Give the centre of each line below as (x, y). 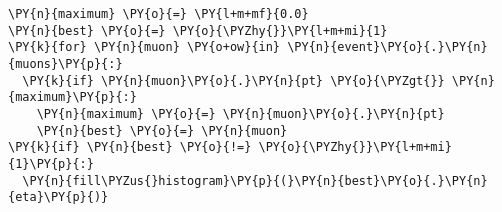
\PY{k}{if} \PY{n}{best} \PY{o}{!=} (130, 147)
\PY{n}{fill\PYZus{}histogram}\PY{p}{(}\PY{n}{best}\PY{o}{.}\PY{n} (255, 180)
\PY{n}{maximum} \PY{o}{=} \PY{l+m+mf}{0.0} (158, 14)
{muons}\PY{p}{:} (65, 63)
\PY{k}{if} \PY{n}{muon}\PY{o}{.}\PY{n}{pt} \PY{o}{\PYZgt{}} (233, 80)
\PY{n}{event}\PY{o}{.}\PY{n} (387, 47)
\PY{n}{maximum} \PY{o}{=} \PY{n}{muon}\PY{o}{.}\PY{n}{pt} (240, 113)
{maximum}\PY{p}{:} (72, 97)
